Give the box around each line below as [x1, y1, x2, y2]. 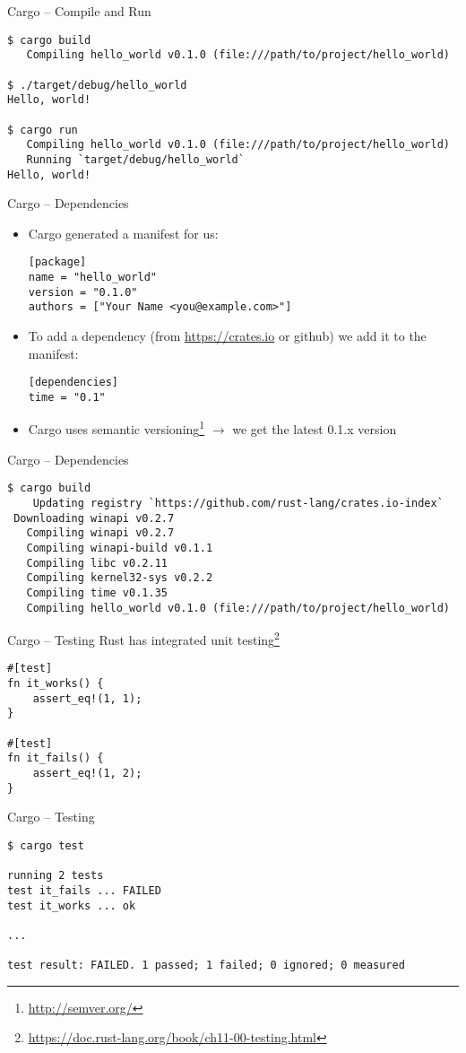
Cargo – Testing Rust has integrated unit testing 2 [7, 628, 280, 648]
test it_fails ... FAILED [7, 883, 161, 897]
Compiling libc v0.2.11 [26, 556, 168, 570]
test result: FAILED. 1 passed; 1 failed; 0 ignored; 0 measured [7, 959, 405, 972]
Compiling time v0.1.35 [26, 586, 168, 599]
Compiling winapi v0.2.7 [26, 526, 175, 540]
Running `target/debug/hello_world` [26, 152, 245, 166]
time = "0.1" [28, 390, 106, 404]
